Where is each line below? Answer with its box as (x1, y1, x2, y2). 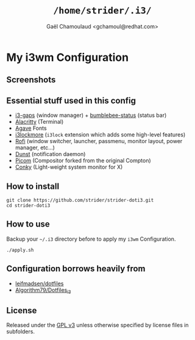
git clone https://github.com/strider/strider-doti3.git (6, 197, 154, 203)
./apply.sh (6, 247, 34, 253)
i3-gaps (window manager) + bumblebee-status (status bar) (15, 112, 167, 119)
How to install (6, 181, 60, 191)
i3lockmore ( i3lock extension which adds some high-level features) (15, 131, 186, 138)
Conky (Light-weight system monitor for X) (15, 163, 123, 171)
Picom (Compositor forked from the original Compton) (15, 157, 151, 165)
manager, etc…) (15, 144, 55, 151)
